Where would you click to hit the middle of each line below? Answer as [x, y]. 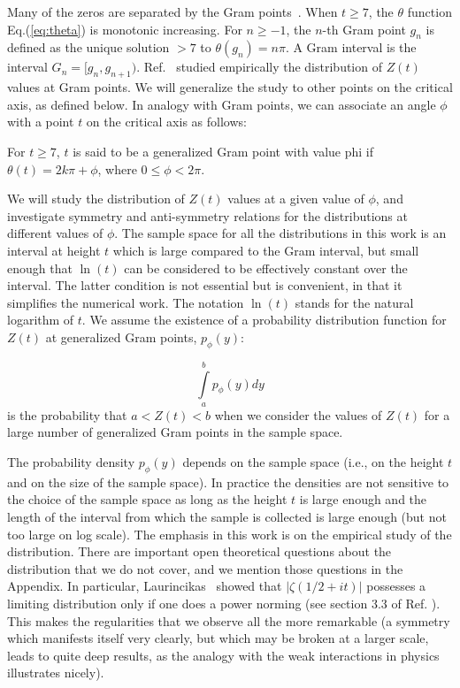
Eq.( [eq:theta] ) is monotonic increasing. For [125, 29]
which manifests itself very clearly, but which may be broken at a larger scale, [218, 638]
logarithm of [41, 320]
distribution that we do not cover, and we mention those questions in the [205, 568]
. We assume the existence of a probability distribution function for [264, 320]
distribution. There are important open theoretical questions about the [199, 551]
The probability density [71, 462]
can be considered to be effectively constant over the [266, 268]
